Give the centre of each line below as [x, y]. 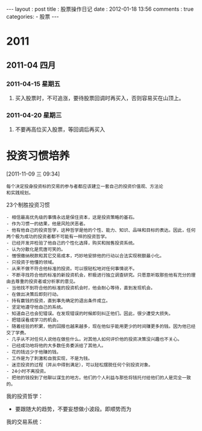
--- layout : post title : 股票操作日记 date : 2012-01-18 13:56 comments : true [100, 9]
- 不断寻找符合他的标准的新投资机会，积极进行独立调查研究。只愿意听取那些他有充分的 [99, 275]
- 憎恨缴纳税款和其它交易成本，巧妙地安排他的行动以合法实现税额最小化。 [85, 256]
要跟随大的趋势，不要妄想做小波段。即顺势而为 [73, 409]
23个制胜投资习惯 [28, 205]
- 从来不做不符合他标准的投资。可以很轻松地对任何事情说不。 [72, 269]
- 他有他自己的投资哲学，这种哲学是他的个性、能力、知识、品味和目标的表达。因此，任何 [101, 231]
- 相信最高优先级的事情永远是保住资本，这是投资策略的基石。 [72, 218]
